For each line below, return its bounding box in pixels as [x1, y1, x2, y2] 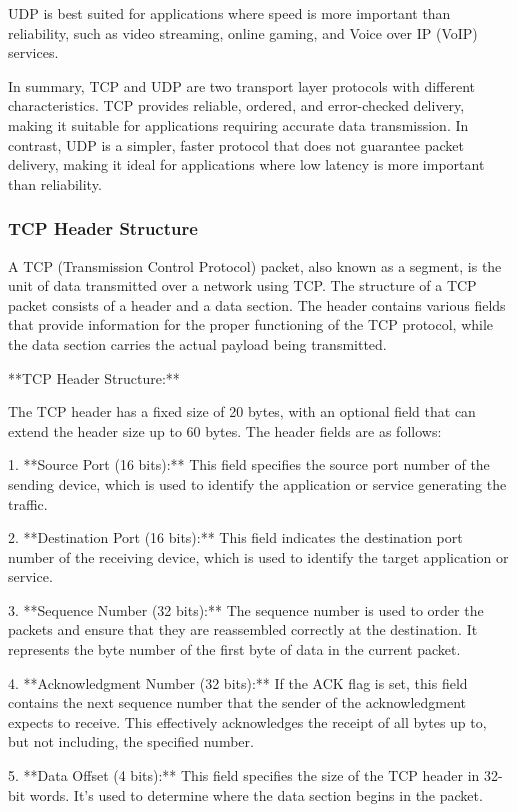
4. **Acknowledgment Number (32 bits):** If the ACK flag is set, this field [8, 672, 468, 693]
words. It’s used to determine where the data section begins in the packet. [29, 784, 483, 805]
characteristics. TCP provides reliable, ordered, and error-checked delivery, [8, 95, 465, 116]
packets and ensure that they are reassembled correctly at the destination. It [8, 619, 478, 640]
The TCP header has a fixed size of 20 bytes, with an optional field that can [8, 401, 476, 422]
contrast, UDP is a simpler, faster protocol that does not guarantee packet [8, 134, 464, 155]
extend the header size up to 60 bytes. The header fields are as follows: [8, 420, 442, 441]
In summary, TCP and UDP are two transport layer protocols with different [8, 75, 475, 96]
